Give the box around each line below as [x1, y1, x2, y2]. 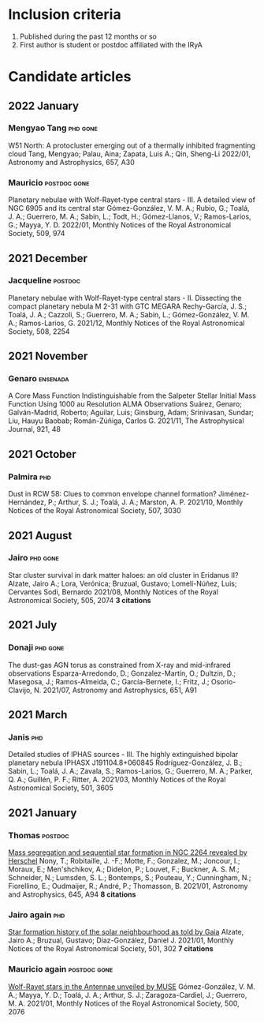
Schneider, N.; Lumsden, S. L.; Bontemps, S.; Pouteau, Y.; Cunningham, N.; [8, 872, 251, 882]
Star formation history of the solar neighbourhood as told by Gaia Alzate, [8, 927, 244, 937]
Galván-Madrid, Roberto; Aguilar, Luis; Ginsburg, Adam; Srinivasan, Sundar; [8, 408, 255, 418]
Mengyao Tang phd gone [8, 122, 99, 133]
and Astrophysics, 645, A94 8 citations [8, 890, 136, 899]
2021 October [8, 448, 76, 461]
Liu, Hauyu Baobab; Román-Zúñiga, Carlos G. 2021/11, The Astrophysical [8, 416, 244, 425]
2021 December [8, 251, 88, 265]
